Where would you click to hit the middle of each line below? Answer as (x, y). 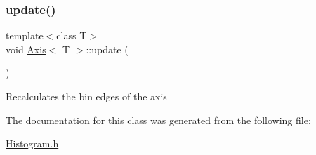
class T (72, 35)
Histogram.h (32, 143)
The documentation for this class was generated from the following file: (158, 120)
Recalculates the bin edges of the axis (86, 96)
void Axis (26, 49)
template (25, 35)
